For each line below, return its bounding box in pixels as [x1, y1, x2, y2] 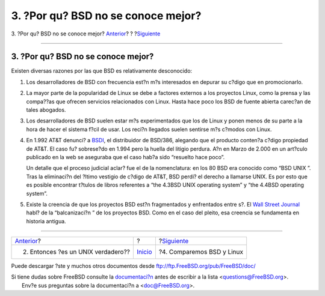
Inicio [136, 248, 152, 256]
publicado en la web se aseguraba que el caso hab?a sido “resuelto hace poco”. [26, 153, 225, 160]
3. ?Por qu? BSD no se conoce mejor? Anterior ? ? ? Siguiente [11, 30, 161, 37]
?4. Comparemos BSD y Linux [158, 248, 244, 256]
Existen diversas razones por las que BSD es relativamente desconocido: [11, 67, 193, 74]
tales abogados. [26, 106, 66, 113]
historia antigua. [26, 217, 66, 225]
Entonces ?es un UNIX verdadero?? [29, 248, 131, 256]
